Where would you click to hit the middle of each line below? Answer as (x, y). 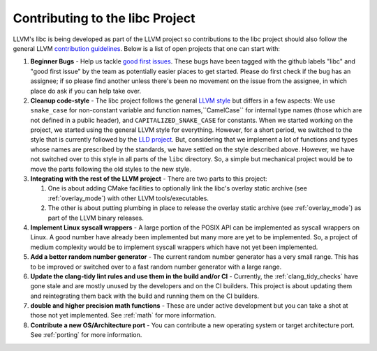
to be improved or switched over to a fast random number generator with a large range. (156, 267)
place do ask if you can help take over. (86, 91)
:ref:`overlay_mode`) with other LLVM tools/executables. (128, 198)
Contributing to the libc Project (104, 18)
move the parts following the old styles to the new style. (111, 169)
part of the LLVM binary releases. (96, 218)
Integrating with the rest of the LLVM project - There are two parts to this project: (149, 179)
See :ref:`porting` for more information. (86, 335)
